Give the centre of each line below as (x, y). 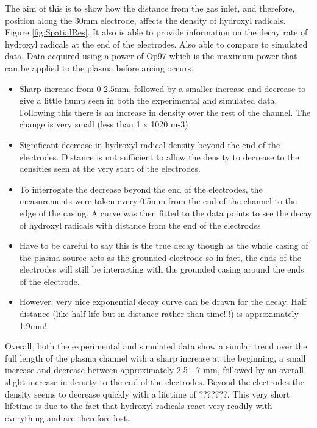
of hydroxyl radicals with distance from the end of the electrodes (140, 225)
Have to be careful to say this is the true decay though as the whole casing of (164, 245)
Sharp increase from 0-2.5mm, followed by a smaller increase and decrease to (162, 88)
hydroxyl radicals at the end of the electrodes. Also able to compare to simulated (156, 44)
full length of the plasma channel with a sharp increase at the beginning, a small (155, 358)
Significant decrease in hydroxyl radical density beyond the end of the (150, 144)
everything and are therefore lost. (67, 417)
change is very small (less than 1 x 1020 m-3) (104, 124)
